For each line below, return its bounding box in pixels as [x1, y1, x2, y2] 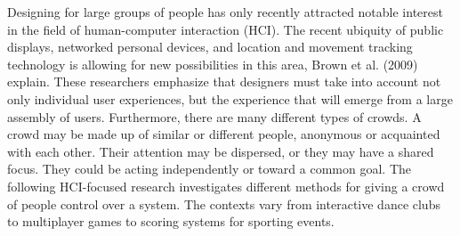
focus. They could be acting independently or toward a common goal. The [7, 159, 411, 178]
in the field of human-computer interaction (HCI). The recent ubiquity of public [7, 20, 444, 38]
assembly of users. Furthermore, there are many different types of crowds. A [7, 107, 422, 126]
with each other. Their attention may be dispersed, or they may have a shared [7, 142, 434, 160]
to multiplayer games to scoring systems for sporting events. [7, 212, 335, 231]
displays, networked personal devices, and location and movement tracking [7, 37, 413, 56]
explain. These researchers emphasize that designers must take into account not [7, 72, 441, 91]
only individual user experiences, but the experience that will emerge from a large [7, 89, 453, 108]
